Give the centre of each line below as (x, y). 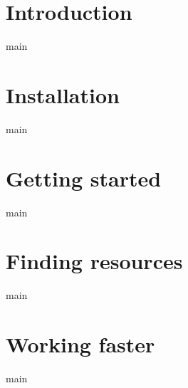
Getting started (84, 178)
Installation (63, 94)
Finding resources (94, 261)
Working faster (80, 344)
